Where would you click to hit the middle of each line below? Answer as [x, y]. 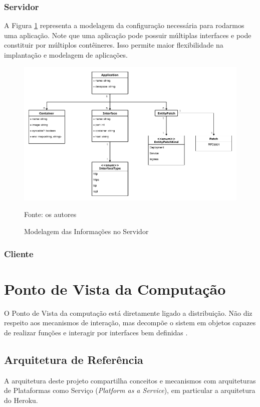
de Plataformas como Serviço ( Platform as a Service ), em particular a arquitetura [130, 390]
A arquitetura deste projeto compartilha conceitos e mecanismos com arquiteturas [130, 380]
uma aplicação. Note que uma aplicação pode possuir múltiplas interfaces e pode [128, 35]
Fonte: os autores [50, 214]
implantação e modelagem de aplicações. [66, 55]
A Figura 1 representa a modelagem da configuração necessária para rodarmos [124, 25]
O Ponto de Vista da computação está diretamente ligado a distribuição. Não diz [128, 313]
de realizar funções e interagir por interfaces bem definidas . [96, 332]
